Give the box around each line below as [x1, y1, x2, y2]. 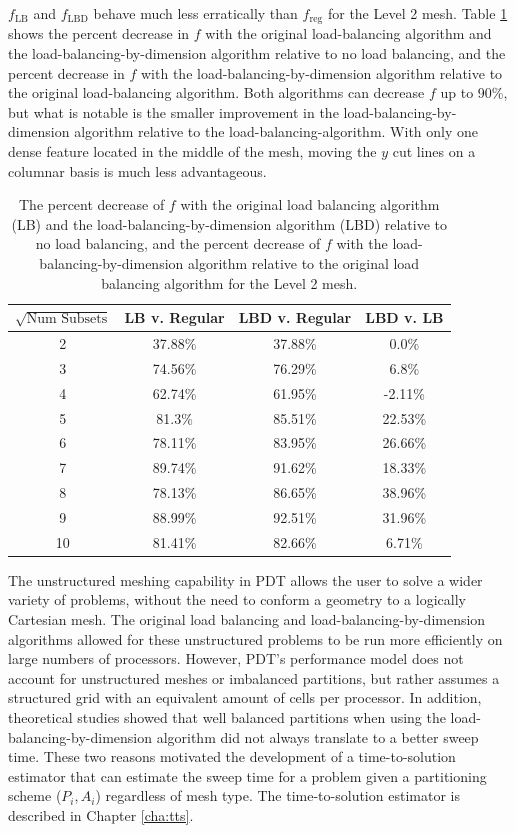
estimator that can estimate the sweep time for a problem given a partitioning [8, 765, 487, 786]
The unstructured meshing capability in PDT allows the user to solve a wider [8, 569, 483, 590]
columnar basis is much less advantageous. [8, 160, 267, 181]
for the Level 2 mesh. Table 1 [327, 3, 508, 23]
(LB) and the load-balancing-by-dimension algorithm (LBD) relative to [11, 213, 448, 234]
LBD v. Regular [238, 307, 352, 328]
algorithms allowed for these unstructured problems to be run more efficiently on [8, 628, 503, 649]
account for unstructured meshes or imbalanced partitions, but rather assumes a [8, 667, 500, 688]
